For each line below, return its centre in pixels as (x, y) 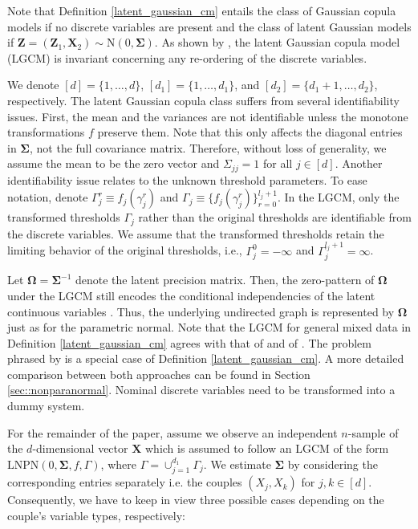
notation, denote (48, 197)
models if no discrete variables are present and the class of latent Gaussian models (209, 26)
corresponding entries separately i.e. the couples (125, 482)
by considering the (333, 464)
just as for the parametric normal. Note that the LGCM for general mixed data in (209, 327)
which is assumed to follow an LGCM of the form (267, 448)
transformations (46, 132)
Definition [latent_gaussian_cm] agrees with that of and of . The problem (189, 342)
